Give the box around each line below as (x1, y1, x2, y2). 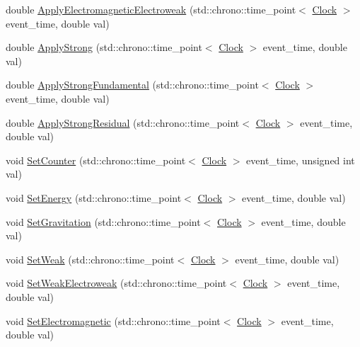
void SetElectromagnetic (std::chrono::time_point (6, 313, 221, 328)
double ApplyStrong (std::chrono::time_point (6, 40, 202, 55)
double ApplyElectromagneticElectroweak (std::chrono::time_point (6, 2, 296, 16)
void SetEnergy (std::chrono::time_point (6, 190, 182, 205)
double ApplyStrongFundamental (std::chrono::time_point (6, 77, 259, 92)
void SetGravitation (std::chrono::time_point (6, 214, 201, 229)
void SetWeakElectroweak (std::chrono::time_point (6, 275, 227, 290)
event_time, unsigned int (246, 152, 355, 167)
